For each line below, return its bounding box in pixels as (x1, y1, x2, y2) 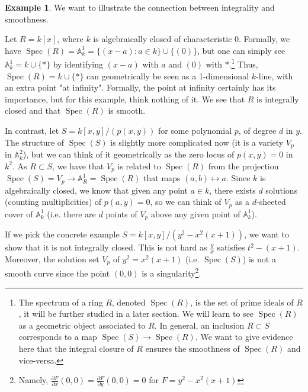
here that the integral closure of (18, 342, 134, 354)
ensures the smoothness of (145, 342, 240, 354)
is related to (117, 159, 161, 172)
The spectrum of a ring (18, 295, 103, 308)
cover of (5, 207, 33, 220)
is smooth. (108, 104, 146, 117)
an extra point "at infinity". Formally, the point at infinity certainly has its (5, 81, 276, 94)
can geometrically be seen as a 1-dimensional (86, 69, 249, 82)
